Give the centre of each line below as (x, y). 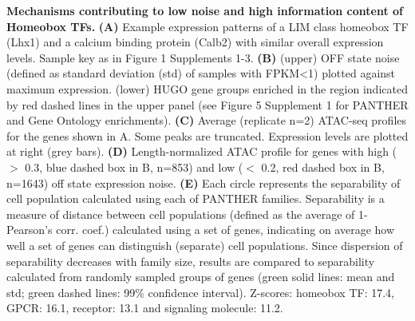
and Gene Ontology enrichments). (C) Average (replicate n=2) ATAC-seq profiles (207, 120)
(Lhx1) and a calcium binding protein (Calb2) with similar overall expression (195, 42)
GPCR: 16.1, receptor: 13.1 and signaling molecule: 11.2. (145, 308)
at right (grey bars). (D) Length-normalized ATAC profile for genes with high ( (202, 151)
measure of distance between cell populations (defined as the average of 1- (187, 214)
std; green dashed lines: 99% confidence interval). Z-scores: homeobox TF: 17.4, (200, 292)
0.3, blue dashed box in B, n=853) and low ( (134, 166)
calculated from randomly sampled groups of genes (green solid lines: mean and (201, 277)
